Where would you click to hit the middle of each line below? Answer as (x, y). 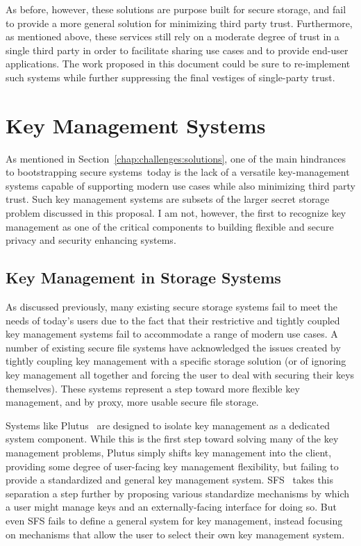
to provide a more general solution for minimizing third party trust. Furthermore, (179, 23)
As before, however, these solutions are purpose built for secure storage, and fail (176, 9)
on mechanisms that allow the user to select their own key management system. (175, 534)
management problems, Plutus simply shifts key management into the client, (169, 452)
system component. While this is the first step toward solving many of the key (172, 439)
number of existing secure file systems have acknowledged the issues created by (173, 347)
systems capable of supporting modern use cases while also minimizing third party (180, 185)
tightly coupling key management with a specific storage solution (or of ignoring (176, 361)
